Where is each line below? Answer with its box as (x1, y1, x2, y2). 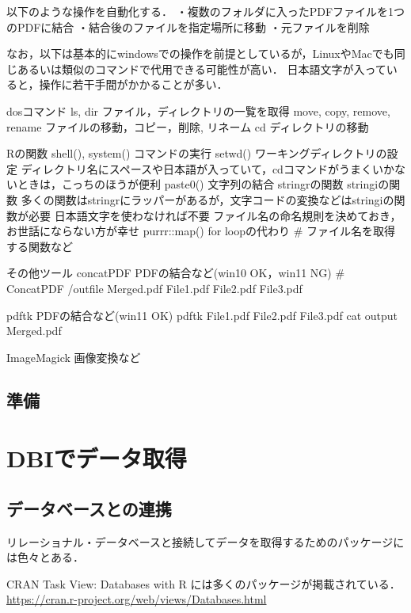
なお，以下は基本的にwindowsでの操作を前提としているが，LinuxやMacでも (6, 45, 394, 62)
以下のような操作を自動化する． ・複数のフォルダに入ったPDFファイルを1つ (6, 3, 405, 19)
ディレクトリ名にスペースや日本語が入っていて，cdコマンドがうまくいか (21, 160, 394, 177)
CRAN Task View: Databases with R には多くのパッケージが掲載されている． (6, 575, 401, 592)
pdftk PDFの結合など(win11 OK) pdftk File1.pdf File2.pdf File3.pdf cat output (6, 306, 398, 323)
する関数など (6, 238, 73, 254)
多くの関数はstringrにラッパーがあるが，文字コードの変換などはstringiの (21, 191, 394, 208)
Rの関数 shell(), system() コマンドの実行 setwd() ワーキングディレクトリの (6, 145, 387, 162)
